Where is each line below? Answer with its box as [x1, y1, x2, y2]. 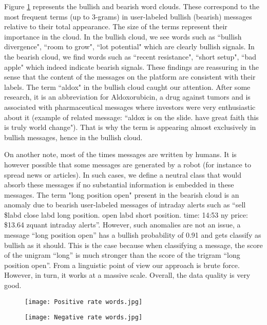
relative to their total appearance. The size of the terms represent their [4, 21, 227, 32]
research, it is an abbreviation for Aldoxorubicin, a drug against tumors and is [4, 91, 251, 102]
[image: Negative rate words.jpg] [25, 314, 143, 321]
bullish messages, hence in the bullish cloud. [4, 131, 143, 142]
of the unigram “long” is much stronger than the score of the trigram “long [4, 250, 240, 260]
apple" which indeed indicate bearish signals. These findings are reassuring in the [4, 61, 259, 72]
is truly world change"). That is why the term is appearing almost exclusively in [4, 122, 256, 132]
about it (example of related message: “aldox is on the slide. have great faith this [4, 111, 259, 122]
